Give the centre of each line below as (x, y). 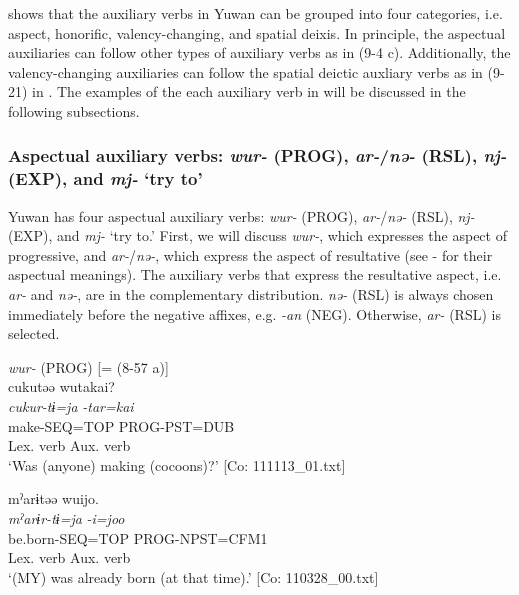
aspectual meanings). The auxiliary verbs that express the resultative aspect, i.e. (255, 274)
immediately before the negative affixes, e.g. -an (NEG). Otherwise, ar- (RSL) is (254, 313)
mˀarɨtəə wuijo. (54, 498)
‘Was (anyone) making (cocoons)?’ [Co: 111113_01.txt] (177, 464)
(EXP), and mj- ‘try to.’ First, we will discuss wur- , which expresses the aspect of (257, 235)
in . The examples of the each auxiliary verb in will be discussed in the (249, 91)
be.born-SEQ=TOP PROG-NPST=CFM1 (138, 537)
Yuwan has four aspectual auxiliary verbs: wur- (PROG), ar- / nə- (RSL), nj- (241, 215)
